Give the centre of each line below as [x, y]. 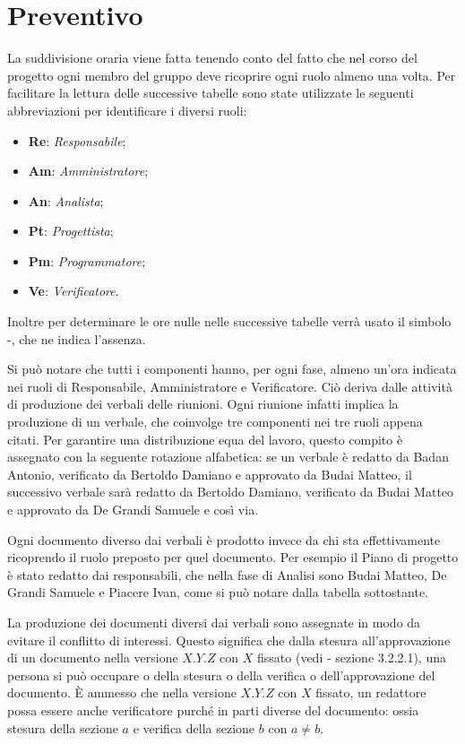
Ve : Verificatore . [73, 291]
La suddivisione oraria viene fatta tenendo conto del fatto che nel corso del [212, 58]
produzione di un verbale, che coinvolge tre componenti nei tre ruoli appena [215, 422]
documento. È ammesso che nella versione [122, 692]
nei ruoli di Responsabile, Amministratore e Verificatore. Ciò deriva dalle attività [230, 386]
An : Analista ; [66, 200]
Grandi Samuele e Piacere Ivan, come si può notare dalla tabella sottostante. [218, 592]
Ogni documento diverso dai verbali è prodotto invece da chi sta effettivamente [224, 539]
